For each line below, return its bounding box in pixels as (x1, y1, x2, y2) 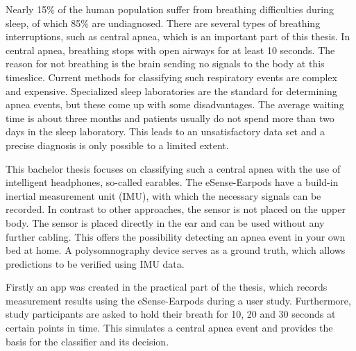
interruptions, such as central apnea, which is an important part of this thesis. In (6, 29, 350, 44)
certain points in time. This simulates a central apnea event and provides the (6, 320, 333, 335)
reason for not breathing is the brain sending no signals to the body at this (6, 56, 325, 71)
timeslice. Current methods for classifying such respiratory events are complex (6, 69, 337, 84)
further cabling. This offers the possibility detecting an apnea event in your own (6, 229, 346, 243)
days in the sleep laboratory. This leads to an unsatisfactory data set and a (6, 124, 325, 139)
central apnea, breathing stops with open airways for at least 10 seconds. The (6, 42, 335, 57)
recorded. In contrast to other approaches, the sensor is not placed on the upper (6, 202, 346, 216)
